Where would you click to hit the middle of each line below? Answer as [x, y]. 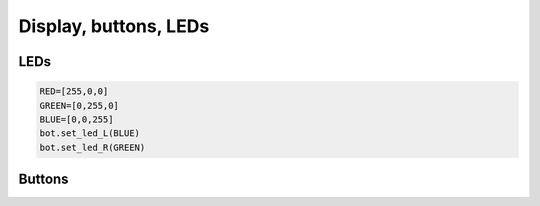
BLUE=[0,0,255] [76, 119]
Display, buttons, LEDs [114, 26]
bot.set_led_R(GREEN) [92, 147]
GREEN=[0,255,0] [79, 105]
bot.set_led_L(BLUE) [89, 133]
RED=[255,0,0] [74, 91]
